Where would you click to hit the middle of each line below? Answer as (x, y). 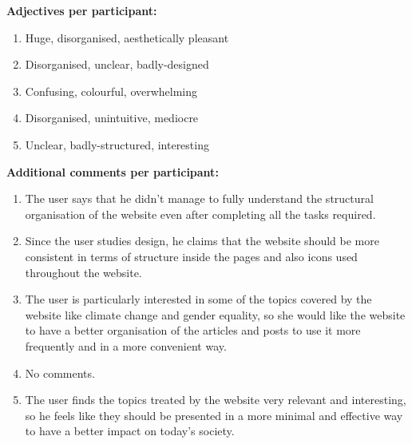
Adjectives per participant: (82, 10)
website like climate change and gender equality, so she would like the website (215, 314)
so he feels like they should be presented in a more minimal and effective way (214, 415)
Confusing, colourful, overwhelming (111, 91)
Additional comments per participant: (113, 171)
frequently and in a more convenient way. (126, 345)
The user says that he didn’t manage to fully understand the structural (199, 198)
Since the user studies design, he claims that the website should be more (202, 241)
